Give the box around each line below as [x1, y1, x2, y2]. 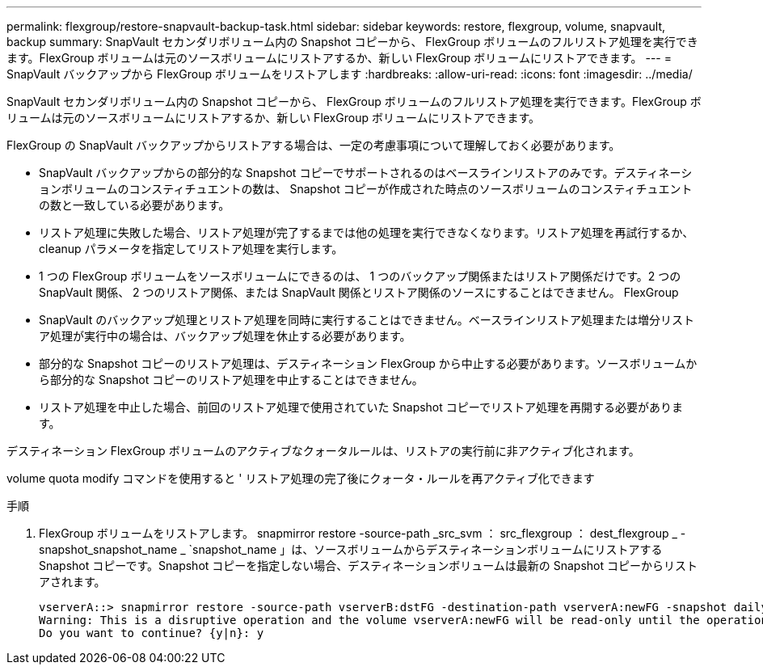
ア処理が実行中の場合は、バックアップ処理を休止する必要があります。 [39, 329, 411, 343]
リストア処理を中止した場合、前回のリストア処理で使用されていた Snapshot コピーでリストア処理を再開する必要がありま [39, 400, 683, 414]
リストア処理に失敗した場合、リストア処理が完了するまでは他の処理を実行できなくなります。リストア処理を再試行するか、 [39, 226, 694, 239]
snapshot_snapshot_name [39, 542, 178, 556]
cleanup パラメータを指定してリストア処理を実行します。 [39, 242, 344, 255]
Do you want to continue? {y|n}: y [39, 627, 264, 639]
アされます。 [39, 575, 106, 589]
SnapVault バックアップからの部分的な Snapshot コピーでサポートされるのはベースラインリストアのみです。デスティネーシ [39, 166, 693, 179]
